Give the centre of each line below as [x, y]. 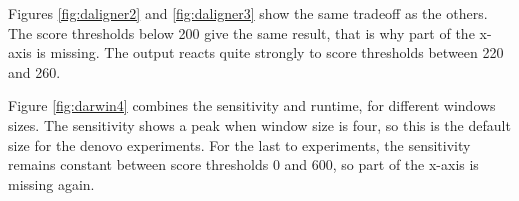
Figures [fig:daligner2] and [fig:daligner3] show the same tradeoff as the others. [248, 13]
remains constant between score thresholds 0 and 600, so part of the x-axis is [243, 164]
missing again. [51, 183]
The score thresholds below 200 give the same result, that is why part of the [241, 32]
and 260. [34, 71]
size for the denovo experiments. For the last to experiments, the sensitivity [239, 144]
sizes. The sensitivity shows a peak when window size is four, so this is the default [259, 124]
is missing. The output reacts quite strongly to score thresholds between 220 [270, 52]
